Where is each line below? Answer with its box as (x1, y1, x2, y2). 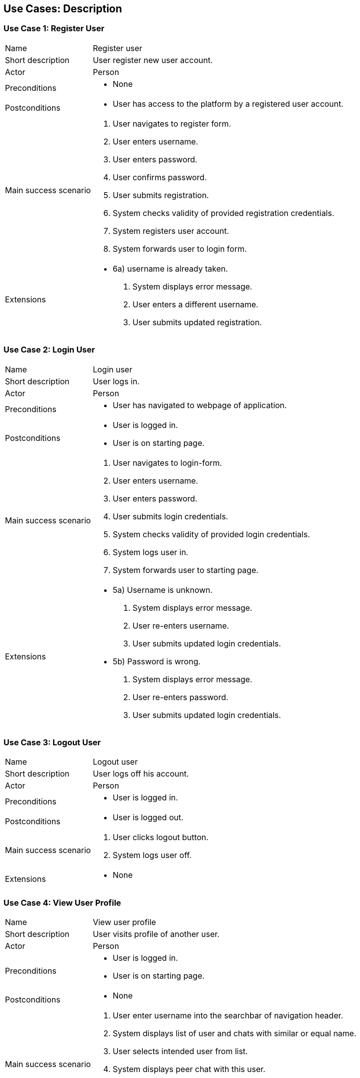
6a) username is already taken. (113, 263, 228, 274)
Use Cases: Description (3, 2, 122, 15)
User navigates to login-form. (113, 457, 222, 468)
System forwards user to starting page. (113, 565, 259, 575)
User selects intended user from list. (113, 1046, 248, 1057)
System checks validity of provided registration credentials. (113, 208, 335, 218)
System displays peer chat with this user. (113, 1064, 266, 1075)
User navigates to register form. (113, 118, 231, 129)
